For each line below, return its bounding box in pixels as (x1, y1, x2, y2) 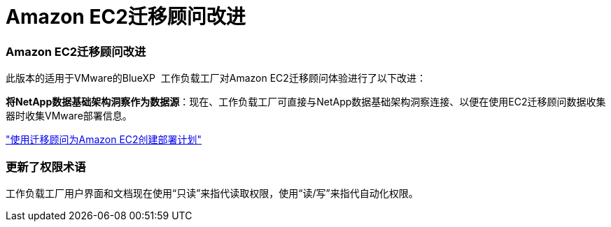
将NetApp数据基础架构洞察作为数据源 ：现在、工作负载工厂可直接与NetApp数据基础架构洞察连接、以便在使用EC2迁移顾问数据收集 (6, 96, 606, 108)
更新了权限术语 (6, 159, 86, 174)
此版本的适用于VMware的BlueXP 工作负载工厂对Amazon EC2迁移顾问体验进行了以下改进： (6, 72, 426, 85)
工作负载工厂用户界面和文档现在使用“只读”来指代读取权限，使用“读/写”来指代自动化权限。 (6, 186, 419, 199)
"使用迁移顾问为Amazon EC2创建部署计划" (6, 133, 202, 146)
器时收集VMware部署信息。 (6, 110, 132, 122)
